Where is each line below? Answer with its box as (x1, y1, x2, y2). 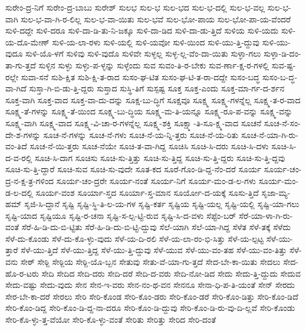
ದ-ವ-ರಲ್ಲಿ (5, 151, 32, 163)
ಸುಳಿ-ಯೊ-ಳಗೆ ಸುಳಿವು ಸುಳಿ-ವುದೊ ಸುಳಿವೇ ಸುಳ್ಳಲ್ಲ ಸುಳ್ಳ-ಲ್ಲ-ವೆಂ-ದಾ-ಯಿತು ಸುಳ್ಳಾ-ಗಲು (25, 47, 261, 60)
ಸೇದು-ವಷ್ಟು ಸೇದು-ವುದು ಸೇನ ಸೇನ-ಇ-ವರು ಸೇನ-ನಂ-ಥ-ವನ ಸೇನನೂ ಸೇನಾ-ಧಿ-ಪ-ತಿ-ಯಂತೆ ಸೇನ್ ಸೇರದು (5, 278, 295, 291)
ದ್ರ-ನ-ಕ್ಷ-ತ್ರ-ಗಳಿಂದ (5, 174, 54, 186)
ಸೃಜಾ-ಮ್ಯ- (261, 186, 291, 198)
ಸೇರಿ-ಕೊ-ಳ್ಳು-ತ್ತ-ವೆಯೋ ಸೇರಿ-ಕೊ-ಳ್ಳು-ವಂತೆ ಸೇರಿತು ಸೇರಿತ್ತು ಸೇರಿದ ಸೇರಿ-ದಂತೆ (5, 313, 216, 326)
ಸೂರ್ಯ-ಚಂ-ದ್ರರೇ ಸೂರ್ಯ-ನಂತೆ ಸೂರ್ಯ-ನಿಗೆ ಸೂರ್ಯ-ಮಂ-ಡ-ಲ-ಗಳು (56, 174, 256, 186)
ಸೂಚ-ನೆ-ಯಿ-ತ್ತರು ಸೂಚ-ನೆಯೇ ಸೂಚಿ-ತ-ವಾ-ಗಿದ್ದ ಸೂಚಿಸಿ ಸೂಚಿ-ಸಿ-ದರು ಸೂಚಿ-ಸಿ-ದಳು (29, 140, 269, 152)
